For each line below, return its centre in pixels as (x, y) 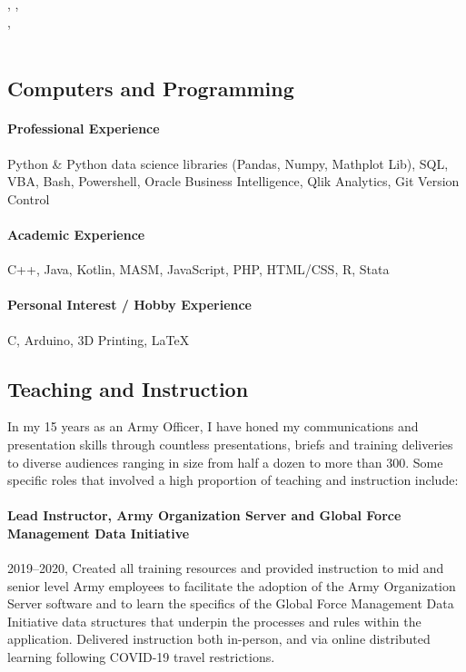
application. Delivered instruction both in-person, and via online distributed (219, 639)
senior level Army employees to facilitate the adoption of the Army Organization (232, 585)
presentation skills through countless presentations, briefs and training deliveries (230, 444)
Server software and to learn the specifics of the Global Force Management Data (231, 603)
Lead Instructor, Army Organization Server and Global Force (204, 515)
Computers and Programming (151, 89)
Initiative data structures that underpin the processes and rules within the (214, 621)
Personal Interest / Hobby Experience (129, 305)
